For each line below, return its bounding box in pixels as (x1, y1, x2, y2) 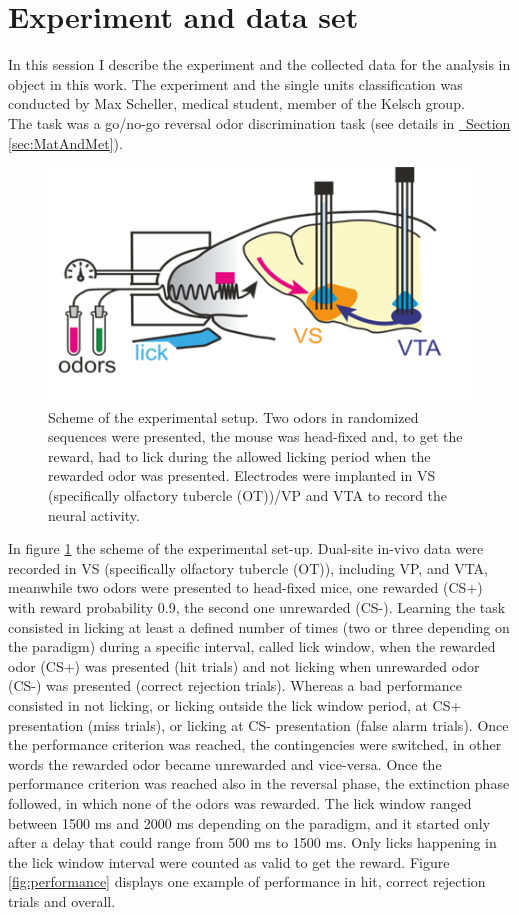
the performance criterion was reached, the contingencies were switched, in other (8, 734, 502, 755)
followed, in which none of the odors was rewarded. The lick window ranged (8, 792, 472, 813)
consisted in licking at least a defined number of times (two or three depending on (8, 616, 510, 637)
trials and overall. (8, 890, 116, 911)
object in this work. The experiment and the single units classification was (8, 73, 463, 94)
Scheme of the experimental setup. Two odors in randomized (48, 406, 419, 427)
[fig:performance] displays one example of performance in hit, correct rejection (8, 871, 486, 892)
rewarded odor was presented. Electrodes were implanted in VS (48, 465, 436, 486)
